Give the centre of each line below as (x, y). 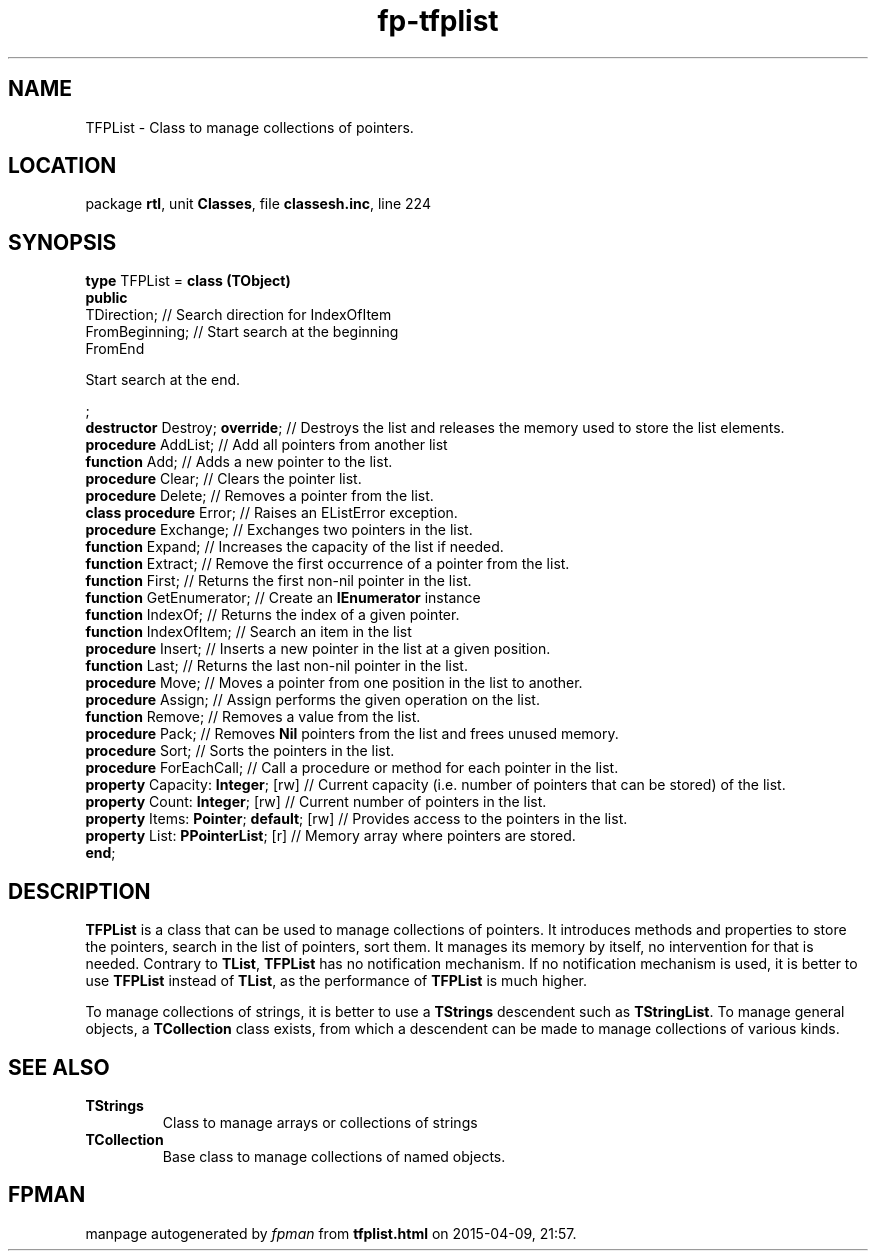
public (106, 298)
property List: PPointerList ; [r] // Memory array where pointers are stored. (330, 836)
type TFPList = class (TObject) (188, 281)
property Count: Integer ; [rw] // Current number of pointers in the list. (316, 802)
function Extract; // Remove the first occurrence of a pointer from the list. (327, 564)
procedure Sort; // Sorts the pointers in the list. (240, 751)
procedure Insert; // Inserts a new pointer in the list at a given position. (318, 649)
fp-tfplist (438, 21)
